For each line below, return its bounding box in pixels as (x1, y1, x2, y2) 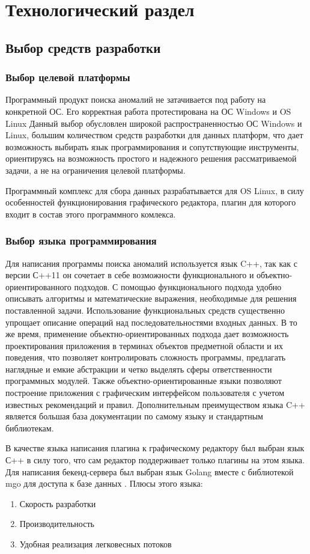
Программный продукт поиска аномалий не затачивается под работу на (5, 93, 266, 106)
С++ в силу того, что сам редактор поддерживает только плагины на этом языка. (5, 454, 305, 466)
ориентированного (5, 280, 71, 293)
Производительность (19, 517, 94, 530)
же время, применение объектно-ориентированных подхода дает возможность (5, 327, 289, 340)
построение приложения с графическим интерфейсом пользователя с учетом (5, 386, 285, 399)
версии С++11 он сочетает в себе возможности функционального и (5, 269, 254, 281)
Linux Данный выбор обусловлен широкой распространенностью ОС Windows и (5, 117, 302, 129)
